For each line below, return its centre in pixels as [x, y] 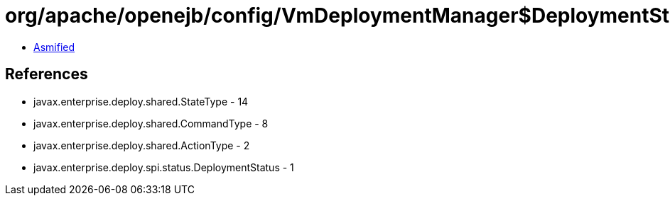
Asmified [54, 47]
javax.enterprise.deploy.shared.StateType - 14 [141, 101]
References [47, 74]
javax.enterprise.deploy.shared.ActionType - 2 [142, 145]
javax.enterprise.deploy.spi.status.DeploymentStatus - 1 [164, 167]
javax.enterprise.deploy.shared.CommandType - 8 [151, 123]
